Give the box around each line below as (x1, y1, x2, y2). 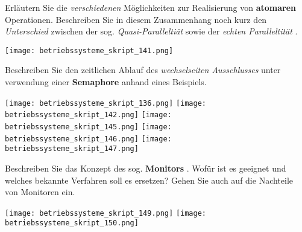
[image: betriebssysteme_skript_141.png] (5, 46, 174, 55)
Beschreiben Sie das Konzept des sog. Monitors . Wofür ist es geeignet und (5, 161, 286, 174)
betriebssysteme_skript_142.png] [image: (5, 111, 172, 120)
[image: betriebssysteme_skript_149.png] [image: (5, 208, 206, 217)
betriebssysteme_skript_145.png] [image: (5, 122, 172, 131)
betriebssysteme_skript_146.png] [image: (5, 134, 172, 143)
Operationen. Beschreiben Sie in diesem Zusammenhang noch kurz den (5, 13, 267, 25)
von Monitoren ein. (5, 185, 75, 198)
